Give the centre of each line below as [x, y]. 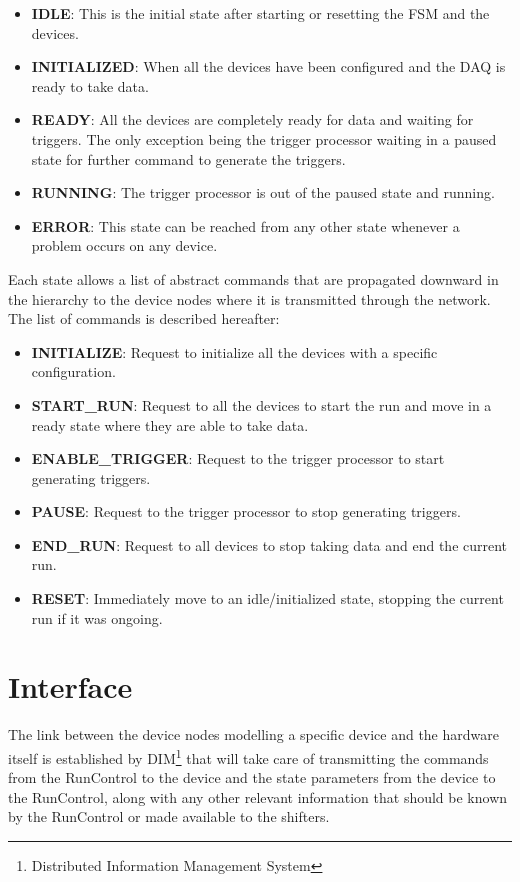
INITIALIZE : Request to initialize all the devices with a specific [234, 351]
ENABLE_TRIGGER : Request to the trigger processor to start [238, 458]
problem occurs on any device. [124, 245]
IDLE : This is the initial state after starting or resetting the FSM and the [260, 13]
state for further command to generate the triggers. [188, 158]
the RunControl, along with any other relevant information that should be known [258, 796]
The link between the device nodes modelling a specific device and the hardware [253, 734]
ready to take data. [90, 85]
